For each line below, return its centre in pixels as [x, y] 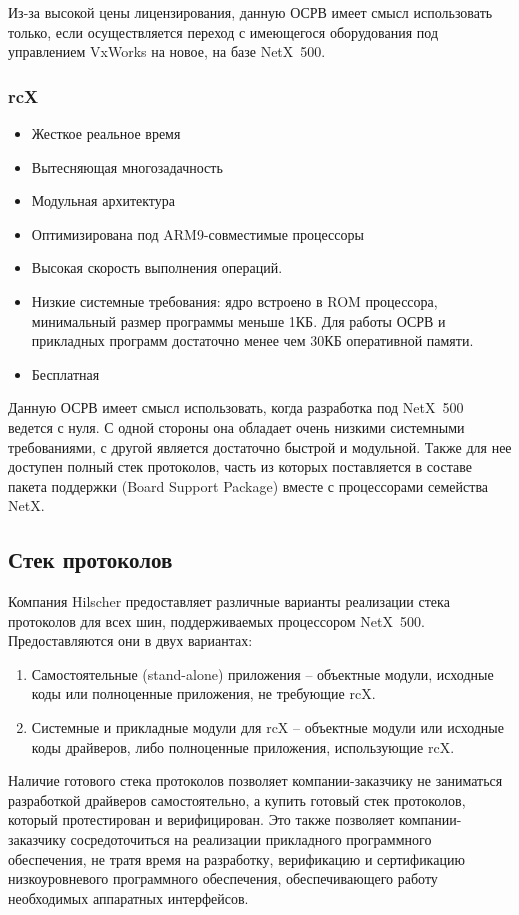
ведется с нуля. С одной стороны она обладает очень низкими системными [236, 426]
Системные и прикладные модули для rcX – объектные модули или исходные [267, 727]
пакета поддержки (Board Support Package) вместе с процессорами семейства [248, 485]
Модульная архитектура [103, 200]
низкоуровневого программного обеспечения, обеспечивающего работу [223, 878]
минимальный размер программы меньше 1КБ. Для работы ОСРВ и [238, 320]
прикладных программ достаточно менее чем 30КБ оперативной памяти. [252, 340]
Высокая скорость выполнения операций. [157, 267]
